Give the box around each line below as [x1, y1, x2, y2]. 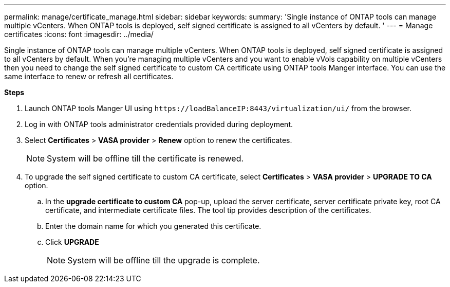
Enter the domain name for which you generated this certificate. [45, 222, 261, 230]
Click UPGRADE [45, 238, 99, 246]
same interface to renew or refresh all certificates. [4, 72, 174, 81]
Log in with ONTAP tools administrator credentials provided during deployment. [25, 120, 293, 129]
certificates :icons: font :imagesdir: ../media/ [4, 30, 154, 39]
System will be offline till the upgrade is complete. [67, 255, 260, 265]
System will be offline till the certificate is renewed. [47, 153, 244, 164]
